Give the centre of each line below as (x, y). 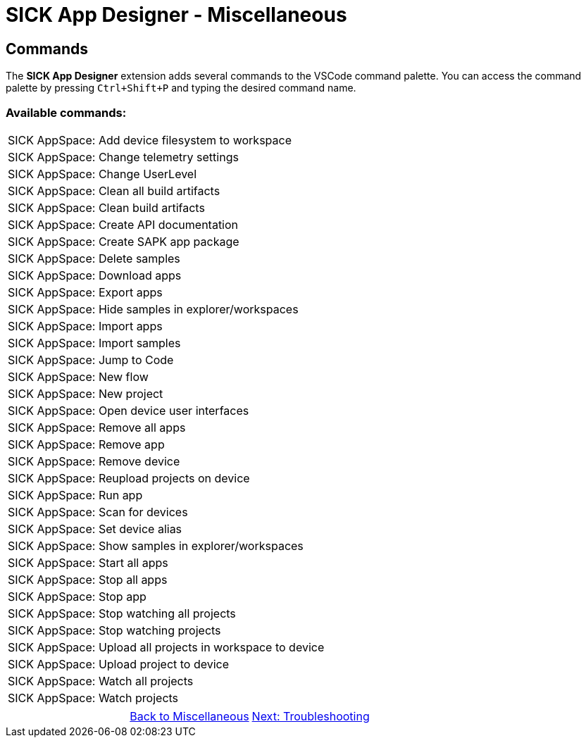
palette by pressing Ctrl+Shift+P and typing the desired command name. (181, 88)
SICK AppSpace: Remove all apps (97, 427)
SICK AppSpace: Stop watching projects (114, 630)
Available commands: (66, 112)
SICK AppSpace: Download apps (95, 275)
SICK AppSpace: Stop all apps (88, 579)
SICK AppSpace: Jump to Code (91, 360)
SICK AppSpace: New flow (78, 376)
